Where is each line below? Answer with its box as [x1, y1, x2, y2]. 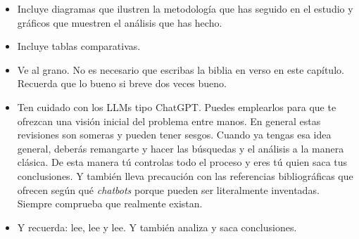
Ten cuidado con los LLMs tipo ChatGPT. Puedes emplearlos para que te [17, 99, 336, 114]
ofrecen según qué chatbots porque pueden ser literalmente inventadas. [17, 182, 320, 197]
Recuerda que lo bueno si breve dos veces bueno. [17, 76, 227, 91]
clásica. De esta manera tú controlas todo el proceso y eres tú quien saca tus [17, 155, 348, 169]
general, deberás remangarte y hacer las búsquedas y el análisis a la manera [17, 141, 344, 155]
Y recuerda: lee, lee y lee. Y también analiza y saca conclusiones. [17, 219, 297, 234]
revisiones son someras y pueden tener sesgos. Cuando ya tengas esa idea [17, 127, 332, 142]
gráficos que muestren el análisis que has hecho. [17, 15, 222, 30]
